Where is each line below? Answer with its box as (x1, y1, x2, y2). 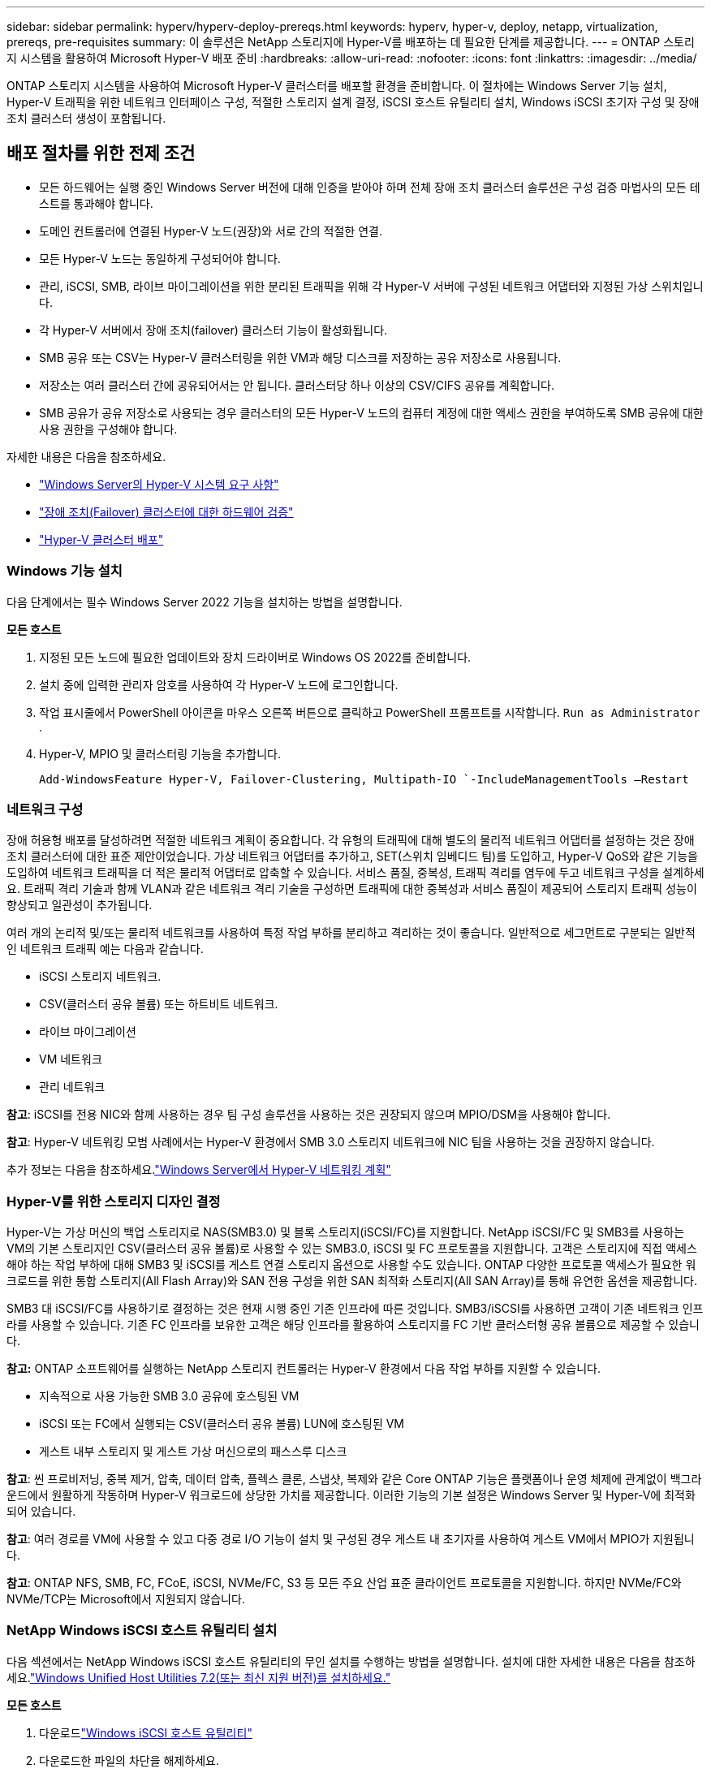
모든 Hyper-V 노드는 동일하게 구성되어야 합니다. (39, 251, 281, 265)
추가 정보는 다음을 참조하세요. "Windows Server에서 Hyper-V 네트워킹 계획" (6, 1163, 391, 1177)
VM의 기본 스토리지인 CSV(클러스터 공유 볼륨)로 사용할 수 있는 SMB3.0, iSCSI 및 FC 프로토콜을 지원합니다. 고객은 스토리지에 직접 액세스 (6, 1241, 697, 1256)
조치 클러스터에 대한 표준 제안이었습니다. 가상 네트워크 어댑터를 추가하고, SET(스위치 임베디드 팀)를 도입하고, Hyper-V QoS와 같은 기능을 (6, 849, 698, 864)
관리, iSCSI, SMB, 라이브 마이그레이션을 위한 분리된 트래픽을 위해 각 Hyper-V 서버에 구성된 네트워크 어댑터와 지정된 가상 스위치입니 (39, 278, 704, 293)
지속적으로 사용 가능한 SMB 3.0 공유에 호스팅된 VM (39, 1389, 299, 1404)
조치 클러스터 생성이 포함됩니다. (6, 111, 166, 125)
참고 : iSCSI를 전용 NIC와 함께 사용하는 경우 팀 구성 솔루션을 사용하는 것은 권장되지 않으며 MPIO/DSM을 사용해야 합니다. (6, 1107, 611, 1122)
